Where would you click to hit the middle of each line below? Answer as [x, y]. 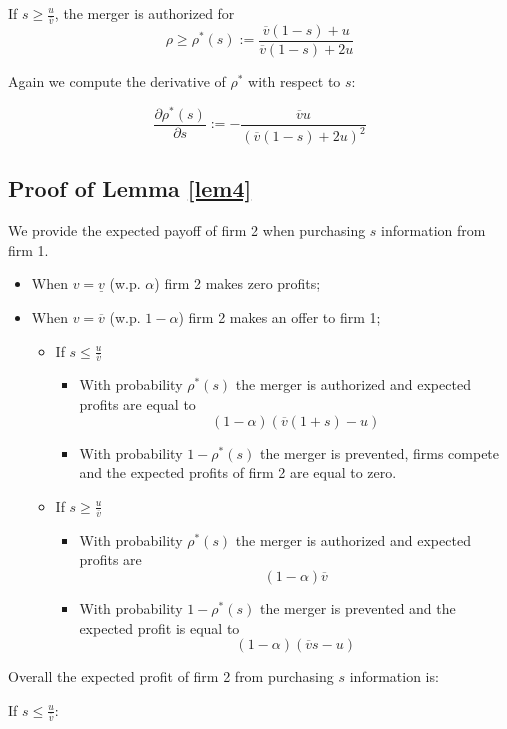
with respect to [294, 80]
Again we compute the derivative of [117, 80]
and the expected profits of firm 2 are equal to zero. [238, 472]
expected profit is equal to [159, 627]
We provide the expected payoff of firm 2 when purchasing [187, 230]
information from [433, 230]
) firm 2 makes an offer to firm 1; [279, 317]
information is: [394, 676]
